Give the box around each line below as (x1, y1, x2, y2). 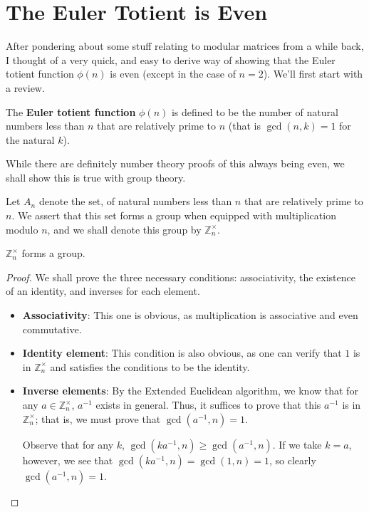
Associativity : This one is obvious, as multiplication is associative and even (22, 308, 358, 323)
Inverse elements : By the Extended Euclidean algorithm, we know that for (22, 383, 358, 398)
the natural (6, 132, 55, 147)
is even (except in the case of (110, 66, 236, 81)
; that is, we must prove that (35, 411, 161, 426)
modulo (6, 221, 38, 236)
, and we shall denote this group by (47, 221, 202, 236)
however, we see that (22, 452, 113, 467)
